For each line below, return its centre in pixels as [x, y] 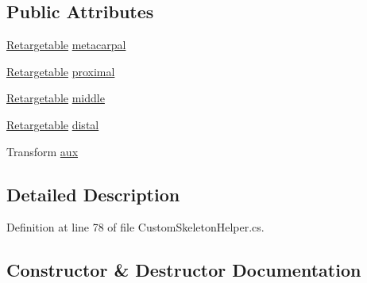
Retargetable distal [53, 124]
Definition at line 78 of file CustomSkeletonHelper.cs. [135, 227]
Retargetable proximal [61, 71]
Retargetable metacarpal [66, 45]
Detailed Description [93, 194]
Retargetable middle [56, 98]
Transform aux [42, 151]
